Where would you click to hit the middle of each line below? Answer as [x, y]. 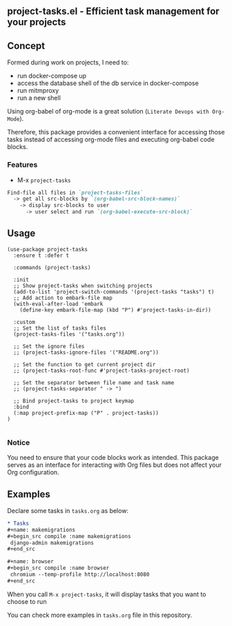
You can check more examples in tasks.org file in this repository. [99, 615]
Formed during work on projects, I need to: [68, 62]
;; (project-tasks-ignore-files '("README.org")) [86, 352]
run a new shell [39, 98]
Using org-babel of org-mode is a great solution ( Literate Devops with [108, 111]
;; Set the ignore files [49, 346]
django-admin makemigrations [52, 543]
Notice [19, 442]
